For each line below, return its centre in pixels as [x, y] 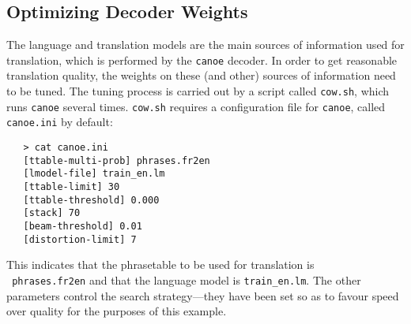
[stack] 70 [52, 213]
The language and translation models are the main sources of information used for [205, 45]
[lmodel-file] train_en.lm [94, 174]
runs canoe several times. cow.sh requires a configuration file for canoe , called [196, 106]
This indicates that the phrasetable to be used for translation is [160, 264]
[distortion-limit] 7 [80, 239]
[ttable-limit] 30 [72, 186]
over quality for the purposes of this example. [117, 311]
